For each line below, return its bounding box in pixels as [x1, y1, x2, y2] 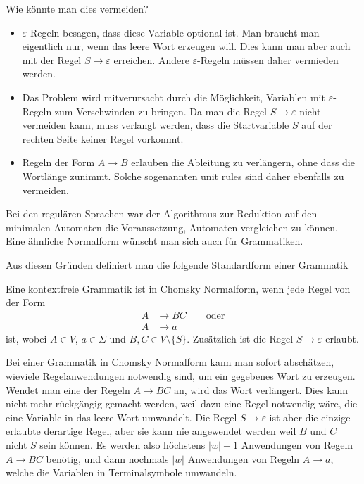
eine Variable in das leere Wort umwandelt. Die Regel [6, 409, 237, 424]
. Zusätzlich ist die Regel [187, 331, 294, 345]
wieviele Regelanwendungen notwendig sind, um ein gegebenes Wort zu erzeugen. [6, 368, 356, 383]
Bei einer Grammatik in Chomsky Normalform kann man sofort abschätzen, [6, 355, 334, 369]
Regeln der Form [22, 155, 95, 170]
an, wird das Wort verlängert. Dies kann [174, 382, 349, 397]
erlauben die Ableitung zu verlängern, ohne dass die [131, 155, 355, 170]
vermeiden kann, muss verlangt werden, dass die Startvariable [22, 117, 289, 132]
